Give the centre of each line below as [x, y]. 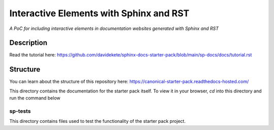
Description [28, 43]
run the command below [35, 98]
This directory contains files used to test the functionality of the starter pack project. [98, 121]
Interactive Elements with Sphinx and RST [99, 13]
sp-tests [20, 111]
